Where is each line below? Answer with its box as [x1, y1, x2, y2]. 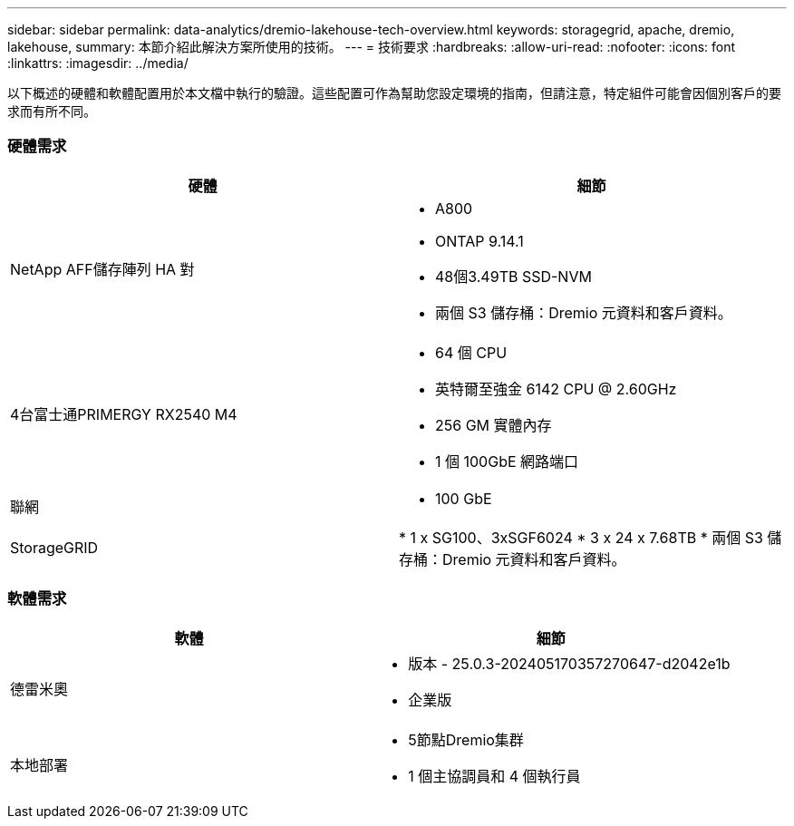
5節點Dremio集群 [408, 730, 524, 749]
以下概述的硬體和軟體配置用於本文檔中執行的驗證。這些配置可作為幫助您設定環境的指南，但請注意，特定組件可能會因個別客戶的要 [7, 85, 781, 101]
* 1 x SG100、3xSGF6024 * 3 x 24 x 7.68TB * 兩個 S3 [399, 528, 763, 547]
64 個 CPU [435, 343, 508, 362]
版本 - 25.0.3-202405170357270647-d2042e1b [408, 654, 731, 673]
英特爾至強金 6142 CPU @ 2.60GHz [435, 379, 677, 398]
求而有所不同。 [7, 103, 96, 119]
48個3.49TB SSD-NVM [435, 267, 592, 286]
